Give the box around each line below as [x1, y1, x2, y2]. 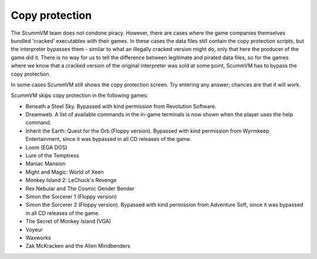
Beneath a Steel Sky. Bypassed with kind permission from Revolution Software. [25, 103, 217, 110]
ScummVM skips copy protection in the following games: [11, 92, 149, 99]
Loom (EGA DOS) [25, 144, 68, 151]
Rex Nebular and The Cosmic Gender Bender [25, 185, 135, 192]
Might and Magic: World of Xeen [25, 168, 104, 176]
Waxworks [25, 234, 51, 241]
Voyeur [25, 226, 43, 233]
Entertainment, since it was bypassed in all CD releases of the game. [25, 136, 192, 143]
